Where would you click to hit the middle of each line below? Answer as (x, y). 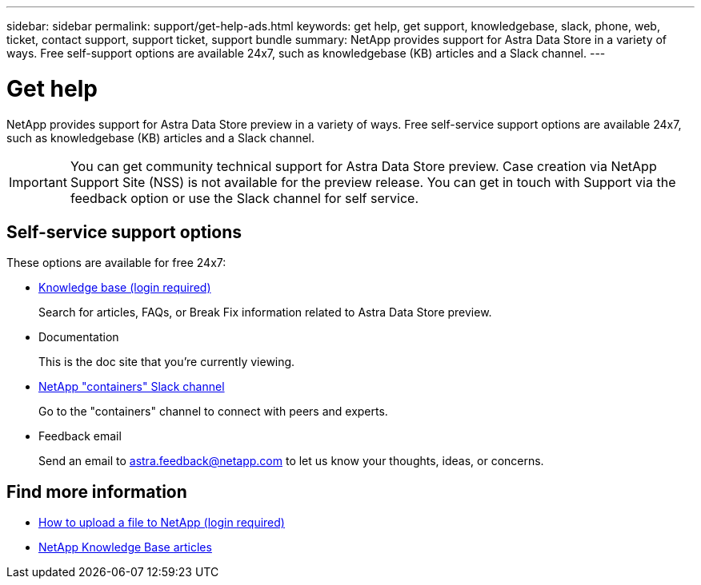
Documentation (79, 337)
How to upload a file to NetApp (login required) (162, 523)
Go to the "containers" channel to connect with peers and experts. (213, 412)
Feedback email (80, 436)
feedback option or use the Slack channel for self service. (244, 198)
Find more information (97, 491)
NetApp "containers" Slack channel (132, 387)
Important (38, 182)
